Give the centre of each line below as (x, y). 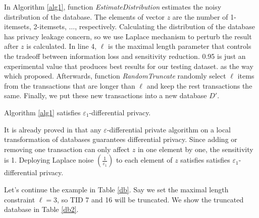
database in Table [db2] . (41, 209)
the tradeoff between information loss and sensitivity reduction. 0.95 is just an (125, 56)
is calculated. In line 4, (62, 46)
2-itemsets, (50, 26)
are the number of (200, 16)
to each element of (144, 160)
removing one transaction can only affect (67, 149)
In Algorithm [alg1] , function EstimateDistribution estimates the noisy (113, 7)
